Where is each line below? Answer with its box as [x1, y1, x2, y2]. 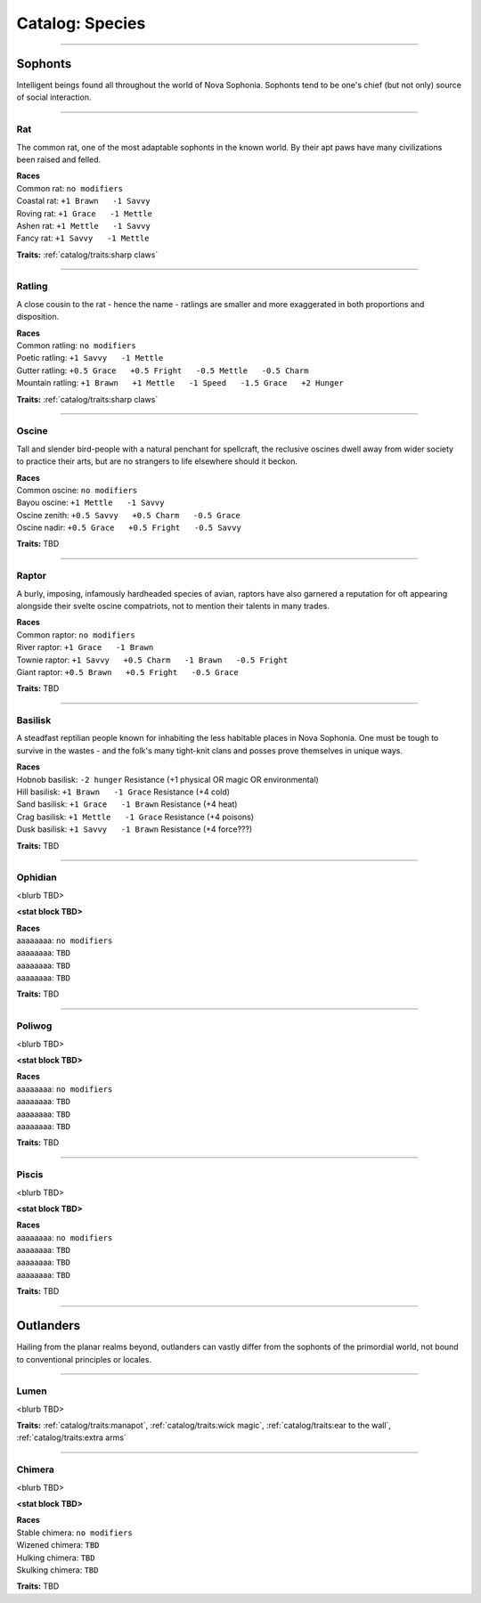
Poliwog [16, 1020, 53, 1032]
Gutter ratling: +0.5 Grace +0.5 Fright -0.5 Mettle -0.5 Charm [16, 365, 309, 376]
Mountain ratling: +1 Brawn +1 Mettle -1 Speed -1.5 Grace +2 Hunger [16, 378, 345, 388]
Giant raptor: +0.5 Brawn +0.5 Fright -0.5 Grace [16, 666, 240, 677]
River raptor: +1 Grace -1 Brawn [16, 642, 154, 653]
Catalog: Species [16, 13, 146, 33]
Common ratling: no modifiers [16, 340, 137, 351]
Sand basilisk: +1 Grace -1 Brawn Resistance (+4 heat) [16, 799, 238, 810]
